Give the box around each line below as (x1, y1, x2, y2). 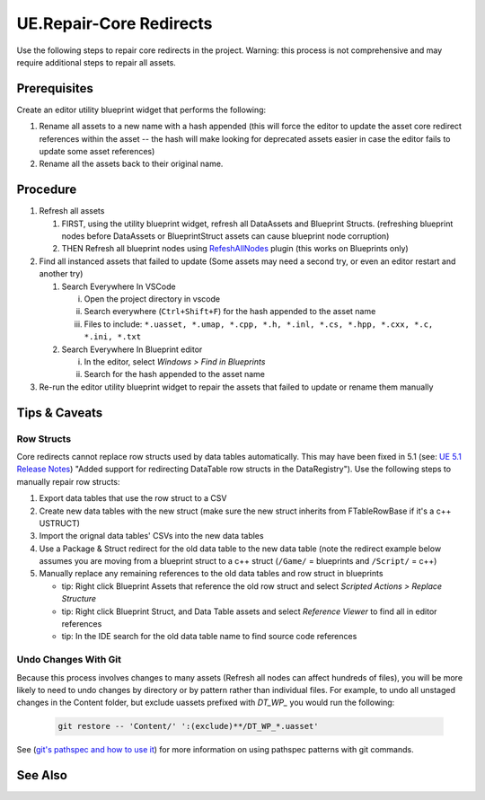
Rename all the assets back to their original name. (39, 158, 224, 170)
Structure (61, 593, 97, 604)
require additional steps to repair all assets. (16, 57, 177, 67)
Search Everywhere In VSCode (61, 281, 176, 292)
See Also (16, 768, 67, 783)
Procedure (16, 182, 77, 198)
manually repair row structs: (16, 476, 120, 487)
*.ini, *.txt (84, 332, 142, 342)
